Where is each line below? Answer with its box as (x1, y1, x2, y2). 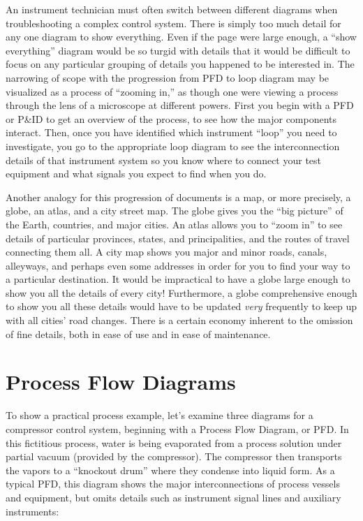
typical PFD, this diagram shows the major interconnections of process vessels (6, 476, 340, 491)
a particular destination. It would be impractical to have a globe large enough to (6, 272, 350, 286)
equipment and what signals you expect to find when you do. (6, 166, 267, 181)
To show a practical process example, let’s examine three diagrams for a (6, 408, 313, 423)
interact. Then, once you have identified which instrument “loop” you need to (6, 125, 337, 140)
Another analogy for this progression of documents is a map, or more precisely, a (6, 189, 351, 204)
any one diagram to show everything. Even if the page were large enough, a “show (6, 29, 357, 44)
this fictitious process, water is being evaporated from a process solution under (6, 435, 342, 450)
